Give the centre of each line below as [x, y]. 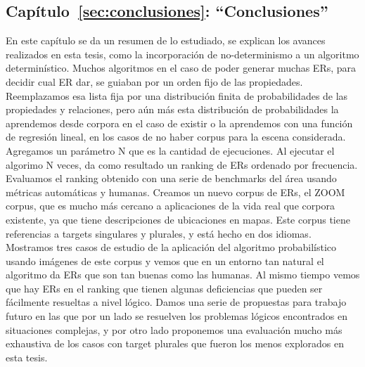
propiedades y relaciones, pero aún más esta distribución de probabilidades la [172, 109]
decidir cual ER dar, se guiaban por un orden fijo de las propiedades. [154, 81]
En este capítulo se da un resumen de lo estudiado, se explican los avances [166, 40]
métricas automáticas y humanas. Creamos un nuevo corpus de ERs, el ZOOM [175, 192]
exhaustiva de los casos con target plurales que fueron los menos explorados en [175, 343]
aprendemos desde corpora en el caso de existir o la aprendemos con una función [179, 123]
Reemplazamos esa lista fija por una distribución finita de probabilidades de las [177, 95]
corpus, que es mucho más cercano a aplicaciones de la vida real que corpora [170, 206]
